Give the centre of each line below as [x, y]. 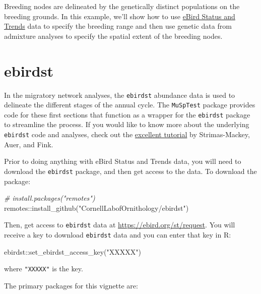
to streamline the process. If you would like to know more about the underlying [127, 124]
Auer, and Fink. [29, 144]
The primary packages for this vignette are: [71, 285]
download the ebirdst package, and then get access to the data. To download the [130, 171]
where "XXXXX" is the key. [44, 269]
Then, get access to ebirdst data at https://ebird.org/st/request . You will [120, 225]
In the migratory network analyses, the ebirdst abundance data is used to [120, 95]
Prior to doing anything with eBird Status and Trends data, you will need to [123, 161]
